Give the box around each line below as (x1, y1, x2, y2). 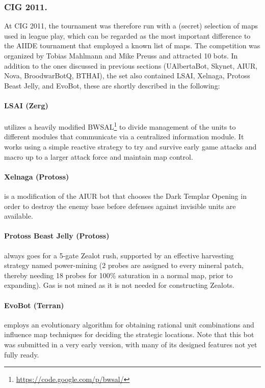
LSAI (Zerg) (4, 100, 48, 110)
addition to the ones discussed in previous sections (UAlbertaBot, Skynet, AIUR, (4, 60, 258, 71)
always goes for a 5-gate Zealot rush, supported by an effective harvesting (4, 250, 234, 260)
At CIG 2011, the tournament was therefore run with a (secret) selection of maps (4, 20, 258, 31)
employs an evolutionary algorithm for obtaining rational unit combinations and (4, 319, 254, 330)
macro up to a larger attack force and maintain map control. (4, 151, 193, 162)
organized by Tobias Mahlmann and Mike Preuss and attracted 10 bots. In (4, 50, 238, 61)
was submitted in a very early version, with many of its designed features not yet (4, 339, 257, 349)
